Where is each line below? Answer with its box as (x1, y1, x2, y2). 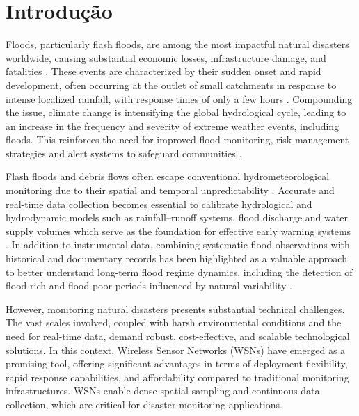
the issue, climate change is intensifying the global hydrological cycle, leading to (6, 105, 346, 120)
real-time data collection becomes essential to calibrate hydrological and (6, 196, 312, 211)
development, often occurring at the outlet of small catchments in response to (6, 77, 337, 92)
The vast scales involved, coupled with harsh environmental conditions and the (6, 315, 342, 330)
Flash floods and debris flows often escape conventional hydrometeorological (6, 169, 330, 184)
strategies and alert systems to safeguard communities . (6, 145, 242, 160)
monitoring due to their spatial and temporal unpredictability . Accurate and (6, 183, 335, 198)
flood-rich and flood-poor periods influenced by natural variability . (6, 278, 292, 293)
